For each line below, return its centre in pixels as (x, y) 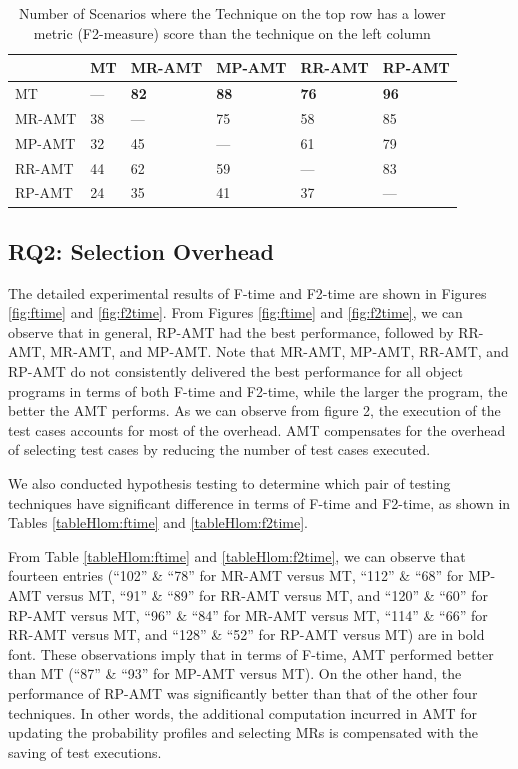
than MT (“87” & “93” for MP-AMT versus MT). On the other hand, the (235, 673)
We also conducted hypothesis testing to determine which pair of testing (229, 483)
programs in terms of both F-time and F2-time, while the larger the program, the (258, 390)
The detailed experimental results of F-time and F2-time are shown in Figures (247, 292)
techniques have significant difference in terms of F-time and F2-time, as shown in (259, 502)
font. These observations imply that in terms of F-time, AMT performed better (251, 653)
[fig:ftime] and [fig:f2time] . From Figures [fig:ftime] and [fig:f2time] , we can (235, 312)
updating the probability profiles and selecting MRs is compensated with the (243, 732)
